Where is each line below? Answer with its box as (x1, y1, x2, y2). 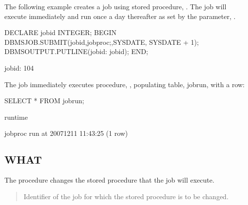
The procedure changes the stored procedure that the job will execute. (4, 175, 214, 185)
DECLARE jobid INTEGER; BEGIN (4, 27, 117, 37)
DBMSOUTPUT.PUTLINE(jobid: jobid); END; (4, 46, 148, 56)
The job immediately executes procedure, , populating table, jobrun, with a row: (4, 79, 245, 89)
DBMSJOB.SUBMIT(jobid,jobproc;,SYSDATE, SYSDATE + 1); (4, 37, 199, 47)
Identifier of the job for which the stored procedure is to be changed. (23, 191, 229, 201)
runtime (4, 112, 28, 122)
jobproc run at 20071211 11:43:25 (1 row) (4, 128, 128, 138)
